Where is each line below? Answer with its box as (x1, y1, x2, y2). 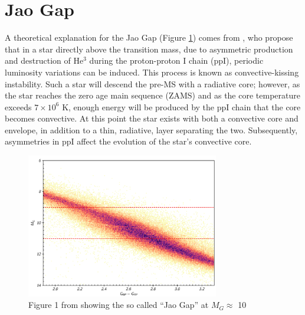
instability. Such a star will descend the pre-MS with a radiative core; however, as (5, 77, 300, 90)
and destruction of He (5, 54, 84, 67)
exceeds (5, 100, 32, 113)
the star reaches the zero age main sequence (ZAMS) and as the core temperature (5, 89, 300, 101)
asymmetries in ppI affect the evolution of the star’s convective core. (5, 135, 252, 147)
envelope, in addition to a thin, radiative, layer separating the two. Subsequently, (5, 123, 298, 136)
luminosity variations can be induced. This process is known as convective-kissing (5, 65, 299, 78)
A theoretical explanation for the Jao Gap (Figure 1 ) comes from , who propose (5, 31, 293, 44)
